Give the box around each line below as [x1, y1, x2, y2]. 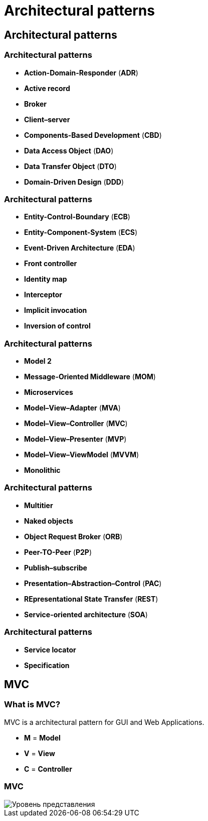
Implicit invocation [24, 306, 87, 315]
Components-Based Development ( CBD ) [24, 130, 162, 139]
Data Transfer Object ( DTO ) [24, 161, 117, 171]
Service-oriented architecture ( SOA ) [24, 610, 148, 619]
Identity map [24, 275, 67, 284]
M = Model [24, 733, 61, 742]
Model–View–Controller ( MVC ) [24, 419, 128, 428]
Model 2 [24, 357, 52, 366]
